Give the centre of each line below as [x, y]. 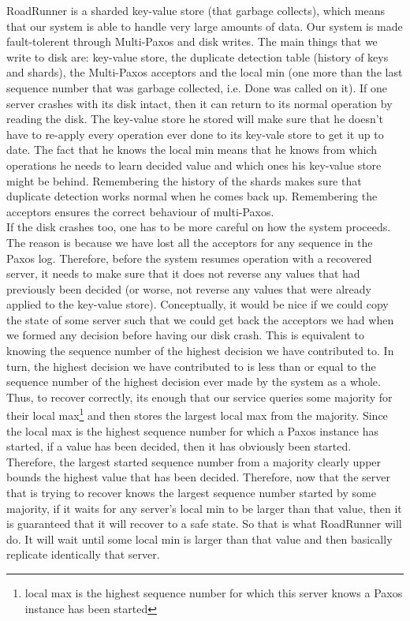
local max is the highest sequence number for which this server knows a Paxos [214, 593]
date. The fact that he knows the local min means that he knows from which [192, 150]
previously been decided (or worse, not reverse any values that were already [189, 288]
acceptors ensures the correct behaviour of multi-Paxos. [140, 211]
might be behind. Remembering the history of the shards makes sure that [184, 180]
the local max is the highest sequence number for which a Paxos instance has [193, 430]
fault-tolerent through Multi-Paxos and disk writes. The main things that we [192, 41]
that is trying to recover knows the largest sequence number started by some [191, 493]
